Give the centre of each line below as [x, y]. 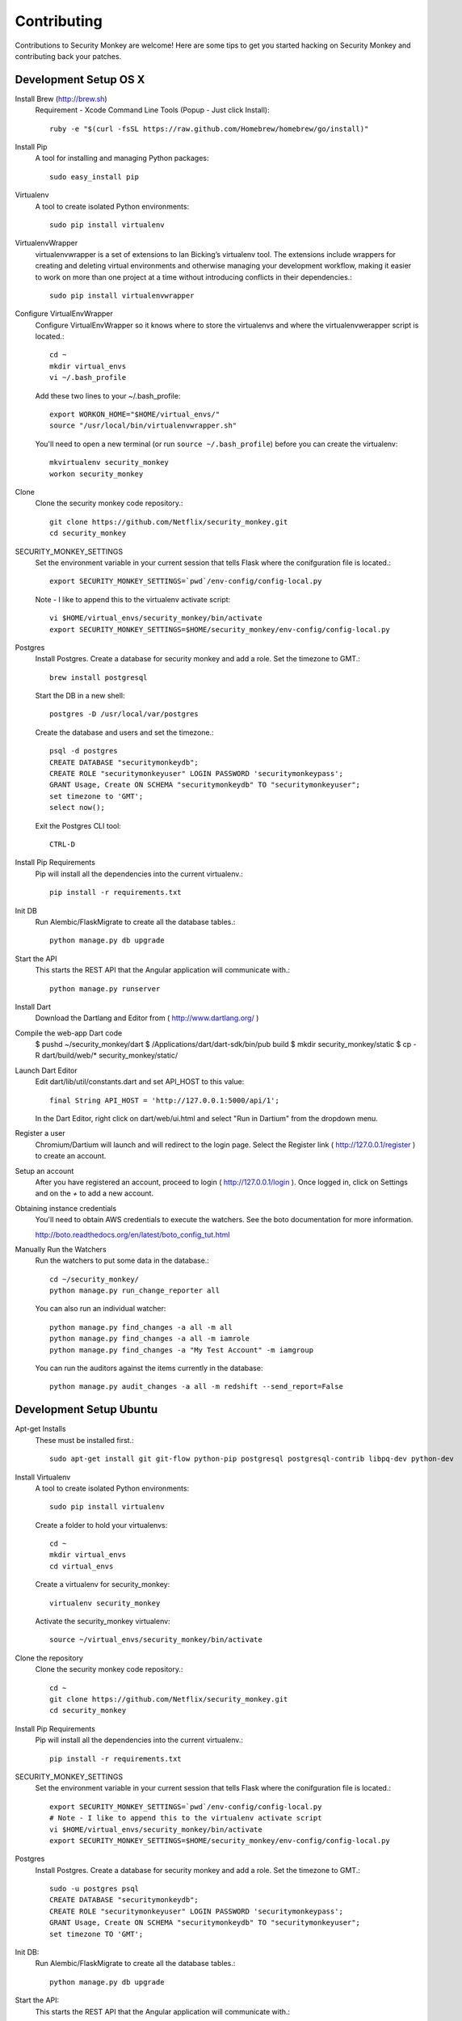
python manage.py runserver [105, 989]
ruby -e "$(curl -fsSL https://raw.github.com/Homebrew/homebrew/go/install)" [209, 129]
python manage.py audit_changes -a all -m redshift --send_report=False [196, 1387]
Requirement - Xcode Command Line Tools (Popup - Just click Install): [152, 110]
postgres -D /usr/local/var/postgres [124, 714]
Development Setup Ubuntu [86, 1409]
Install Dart [33, 1006]
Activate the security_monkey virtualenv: [103, 1622]
